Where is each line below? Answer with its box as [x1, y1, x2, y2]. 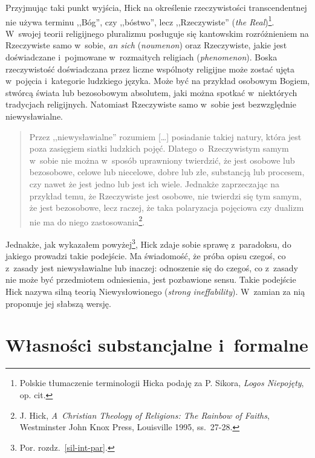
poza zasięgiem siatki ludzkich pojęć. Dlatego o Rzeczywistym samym [29, 142, 289, 155]
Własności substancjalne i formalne [5, 332, 308, 357]
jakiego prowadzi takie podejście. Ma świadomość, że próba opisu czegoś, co [5, 250, 286, 262]
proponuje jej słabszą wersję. [5, 297, 111, 309]
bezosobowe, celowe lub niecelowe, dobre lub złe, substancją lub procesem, [29, 166, 305, 178]
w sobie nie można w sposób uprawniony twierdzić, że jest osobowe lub [29, 153, 295, 166]
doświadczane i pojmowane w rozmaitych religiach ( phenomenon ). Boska [5, 51, 278, 63]
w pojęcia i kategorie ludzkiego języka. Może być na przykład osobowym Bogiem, [5, 74, 310, 87]
